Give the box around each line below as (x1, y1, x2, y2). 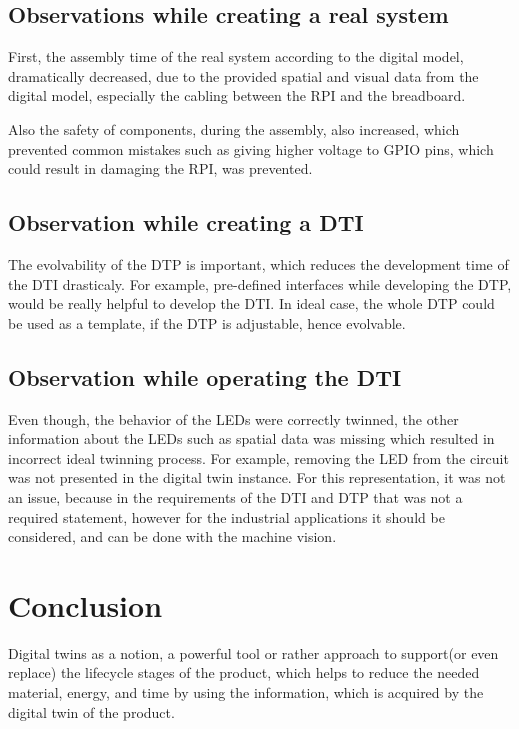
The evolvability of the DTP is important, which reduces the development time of (8, 253, 509, 274)
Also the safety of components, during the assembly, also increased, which (8, 118, 460, 139)
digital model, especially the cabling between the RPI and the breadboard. (8, 85, 466, 106)
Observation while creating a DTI (8, 207, 364, 238)
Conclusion (8, 584, 163, 625)
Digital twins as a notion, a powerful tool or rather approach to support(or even (8, 642, 499, 663)
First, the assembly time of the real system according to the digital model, (8, 46, 464, 67)
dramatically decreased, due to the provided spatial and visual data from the (8, 65, 479, 86)
